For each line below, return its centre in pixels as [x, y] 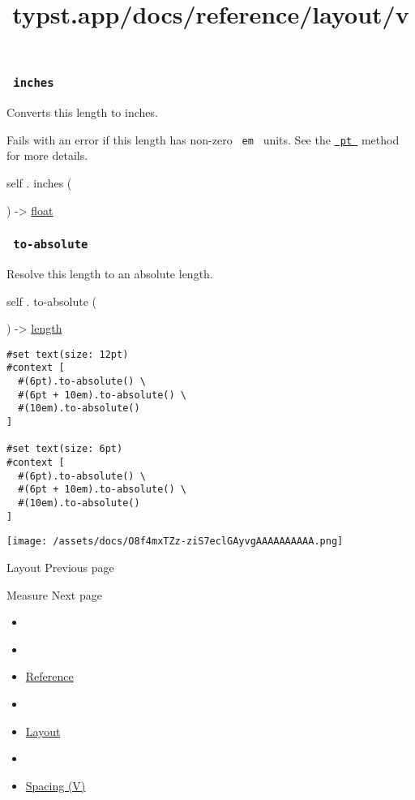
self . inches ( [39, 183]
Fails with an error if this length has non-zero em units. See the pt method [203, 139]
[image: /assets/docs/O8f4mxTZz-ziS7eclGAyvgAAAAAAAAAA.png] [175, 542]
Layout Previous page [60, 568]
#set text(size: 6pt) [65, 449]
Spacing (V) [56, 785]
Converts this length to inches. [82, 112]
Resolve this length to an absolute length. [110, 274]
